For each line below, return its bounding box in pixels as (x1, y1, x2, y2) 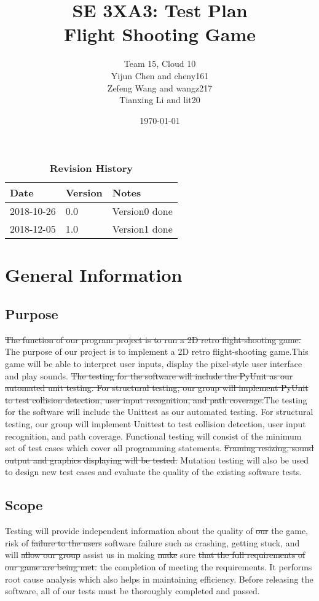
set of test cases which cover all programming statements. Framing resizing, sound (5, 441, 314, 454)
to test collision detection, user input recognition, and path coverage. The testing (5, 393, 307, 406)
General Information (5, 262, 183, 287)
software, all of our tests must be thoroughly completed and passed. (5, 584, 260, 597)
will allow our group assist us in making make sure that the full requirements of (5, 548, 305, 561)
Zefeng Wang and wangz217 (107, 81, 213, 94)
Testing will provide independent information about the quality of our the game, (5, 524, 309, 537)
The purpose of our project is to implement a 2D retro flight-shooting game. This (5, 345, 309, 358)
